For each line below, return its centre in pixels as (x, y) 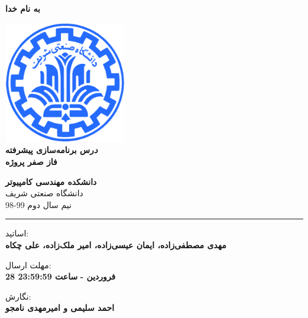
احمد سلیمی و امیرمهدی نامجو (60, 308)
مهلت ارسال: (28, 265)
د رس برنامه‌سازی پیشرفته (52, 150)
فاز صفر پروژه (31, 161)
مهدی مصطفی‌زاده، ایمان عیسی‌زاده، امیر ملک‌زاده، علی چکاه (116, 244)
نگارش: (18, 296)
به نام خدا (23, 8)
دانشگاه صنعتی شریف (44, 193)
